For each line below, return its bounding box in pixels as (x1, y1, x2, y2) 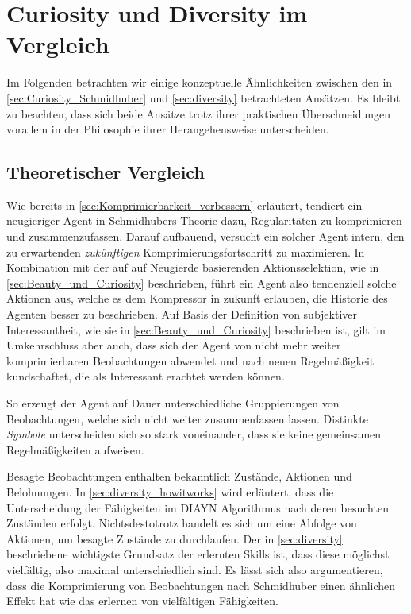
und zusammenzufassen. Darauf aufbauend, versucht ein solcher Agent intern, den (6, 228, 405, 245)
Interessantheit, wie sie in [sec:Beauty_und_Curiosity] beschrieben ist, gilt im (6, 321, 386, 338)
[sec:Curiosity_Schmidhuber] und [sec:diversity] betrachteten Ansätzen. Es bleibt (6, 89, 401, 106)
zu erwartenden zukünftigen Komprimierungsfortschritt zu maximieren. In (6, 243, 365, 260)
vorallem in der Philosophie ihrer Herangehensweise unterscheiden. (6, 121, 329, 137)
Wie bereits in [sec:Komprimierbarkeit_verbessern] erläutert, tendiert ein (6, 196, 363, 213)
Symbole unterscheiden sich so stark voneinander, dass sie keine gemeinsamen (6, 426, 382, 442)
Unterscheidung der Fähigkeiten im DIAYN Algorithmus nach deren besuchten (6, 499, 389, 516)
